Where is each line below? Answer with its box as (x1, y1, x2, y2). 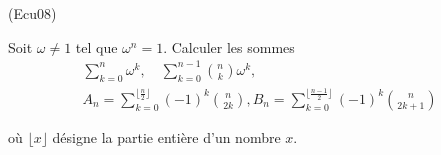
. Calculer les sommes (163, 36, 295, 57)
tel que (75, 36, 118, 57)
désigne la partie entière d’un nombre (52, 126, 281, 147)
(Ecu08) (8, 3, 57, 23)
